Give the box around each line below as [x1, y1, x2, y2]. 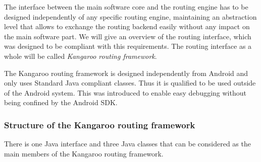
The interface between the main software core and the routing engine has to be [4, 2, 248, 12]
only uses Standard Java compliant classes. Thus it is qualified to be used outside [4, 77, 256, 88]
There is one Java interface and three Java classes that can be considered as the [4, 138, 251, 149]
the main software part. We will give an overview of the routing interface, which [4, 31, 251, 41]
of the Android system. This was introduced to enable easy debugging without [4, 87, 246, 98]
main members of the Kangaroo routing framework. [4, 148, 164, 158]
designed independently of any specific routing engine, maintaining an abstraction [4, 11, 257, 22]
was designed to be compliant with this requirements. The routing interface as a [4, 41, 252, 51]
